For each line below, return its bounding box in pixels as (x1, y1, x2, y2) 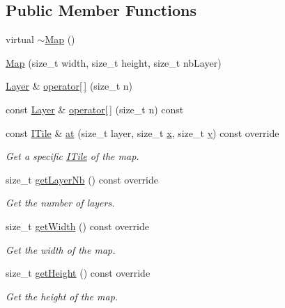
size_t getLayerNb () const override (6, 172, 159, 186)
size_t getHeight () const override (6, 266, 151, 280)
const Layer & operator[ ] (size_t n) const (6, 102, 184, 116)
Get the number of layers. (6, 195, 115, 210)
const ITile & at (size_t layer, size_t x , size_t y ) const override (6, 125, 279, 140)
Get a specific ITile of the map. (6, 149, 139, 163)
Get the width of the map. (6, 242, 116, 257)
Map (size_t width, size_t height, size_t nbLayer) (6, 55, 222, 70)
